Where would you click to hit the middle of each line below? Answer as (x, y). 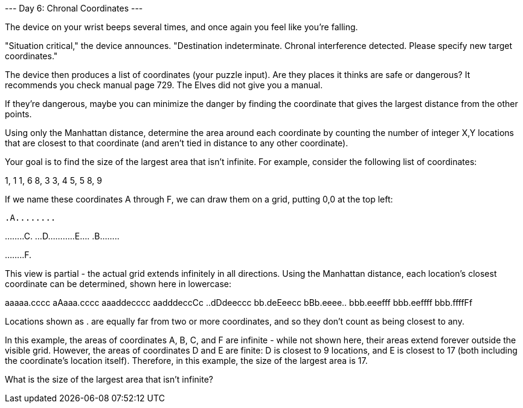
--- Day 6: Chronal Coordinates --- (74, 8)
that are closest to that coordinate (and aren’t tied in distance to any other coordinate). (177, 143)
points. (18, 114)
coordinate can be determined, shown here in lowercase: (118, 284)
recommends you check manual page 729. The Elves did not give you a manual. (164, 85)
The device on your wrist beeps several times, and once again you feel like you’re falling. (181, 27)
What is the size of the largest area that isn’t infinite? (109, 379)
